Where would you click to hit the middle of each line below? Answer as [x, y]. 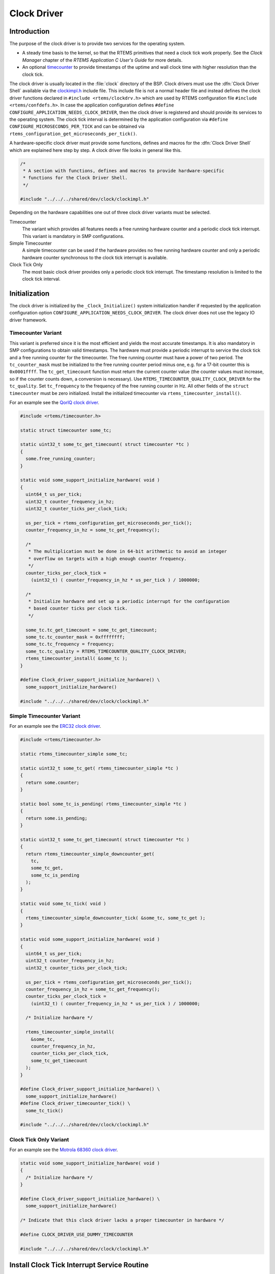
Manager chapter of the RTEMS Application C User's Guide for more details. [102, 60]
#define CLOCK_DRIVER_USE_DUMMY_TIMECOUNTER [77, 1234]
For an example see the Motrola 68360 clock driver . [64, 1150]
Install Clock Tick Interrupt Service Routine [79, 1265]
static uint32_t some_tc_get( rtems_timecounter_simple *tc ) [99, 768]
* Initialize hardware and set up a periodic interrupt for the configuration [129, 602]
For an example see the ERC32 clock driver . [55, 726]
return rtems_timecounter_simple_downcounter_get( [90, 854]
